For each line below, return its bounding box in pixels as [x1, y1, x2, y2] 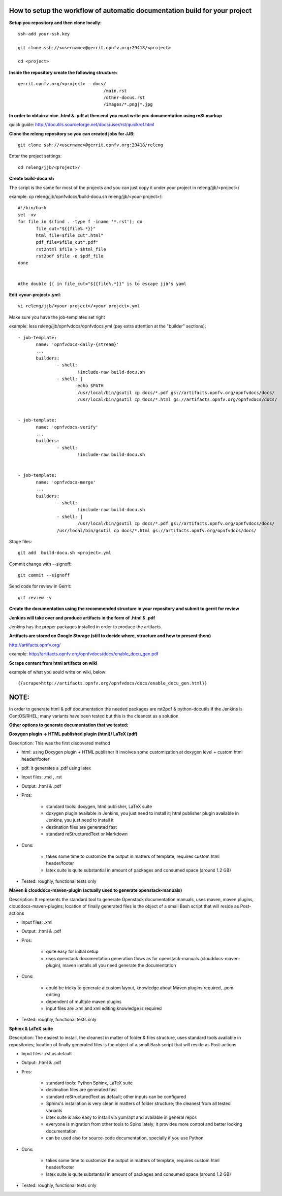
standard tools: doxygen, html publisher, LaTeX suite [46, 803, 152, 809]
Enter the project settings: [9, 153, 62, 159]
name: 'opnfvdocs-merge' [36, 479, 96, 485]
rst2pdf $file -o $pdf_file [36, 254, 104, 259]
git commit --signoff [18, 573, 70, 578]
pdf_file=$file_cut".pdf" [36, 239, 98, 245]
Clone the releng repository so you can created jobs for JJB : [9, 130, 135, 136]
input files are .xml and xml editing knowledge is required [46, 1005, 162, 1011]
